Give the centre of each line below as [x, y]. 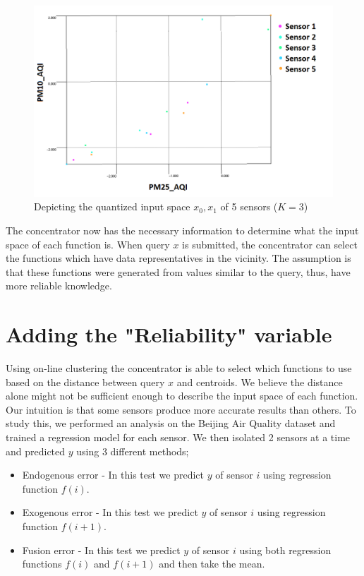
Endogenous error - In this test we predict [113, 475]
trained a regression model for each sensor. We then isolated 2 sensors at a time [178, 437]
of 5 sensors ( [249, 206]
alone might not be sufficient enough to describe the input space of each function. [182, 396]
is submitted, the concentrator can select [270, 244]
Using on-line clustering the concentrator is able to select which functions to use [179, 368]
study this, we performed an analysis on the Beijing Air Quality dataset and [171, 423]
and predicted [36, 451]
